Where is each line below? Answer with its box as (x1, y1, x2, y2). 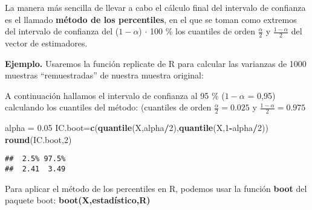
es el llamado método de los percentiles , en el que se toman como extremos (5, 13, 297, 25)
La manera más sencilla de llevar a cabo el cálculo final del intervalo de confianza (5, 1, 306, 13)
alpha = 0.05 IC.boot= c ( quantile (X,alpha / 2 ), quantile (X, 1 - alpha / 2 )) (5, 121, 268, 134)
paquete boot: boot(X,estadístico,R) (5, 194, 151, 206)
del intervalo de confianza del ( (5, 25, 119, 37)
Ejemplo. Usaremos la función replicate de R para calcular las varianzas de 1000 (5, 57, 307, 69)
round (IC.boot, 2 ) (5, 133, 72, 145)
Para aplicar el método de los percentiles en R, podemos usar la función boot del (5, 182, 307, 194)
